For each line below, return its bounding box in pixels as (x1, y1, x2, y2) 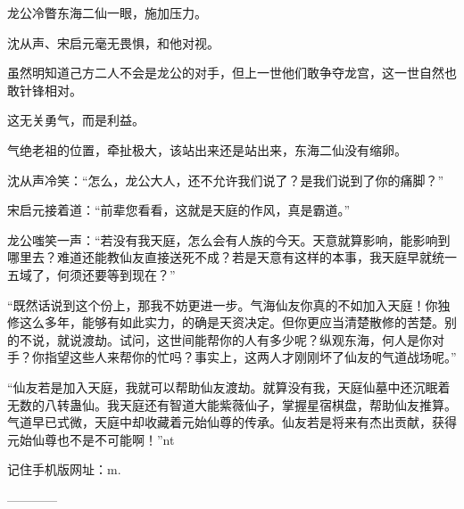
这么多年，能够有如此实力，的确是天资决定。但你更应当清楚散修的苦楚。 (19, 313, 444, 332)
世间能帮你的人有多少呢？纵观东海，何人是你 (169, 330, 432, 349)
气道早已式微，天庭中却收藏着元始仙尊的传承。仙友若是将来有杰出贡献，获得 (7, 413, 457, 431)
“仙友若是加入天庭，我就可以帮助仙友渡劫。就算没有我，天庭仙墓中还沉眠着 (7, 377, 451, 396)
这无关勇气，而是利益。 (7, 111, 145, 129)
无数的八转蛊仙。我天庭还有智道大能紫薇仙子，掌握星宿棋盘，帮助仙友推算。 (7, 395, 457, 414)
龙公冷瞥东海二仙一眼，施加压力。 (7, 4, 207, 21)
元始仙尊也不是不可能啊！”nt (7, 430, 175, 448)
